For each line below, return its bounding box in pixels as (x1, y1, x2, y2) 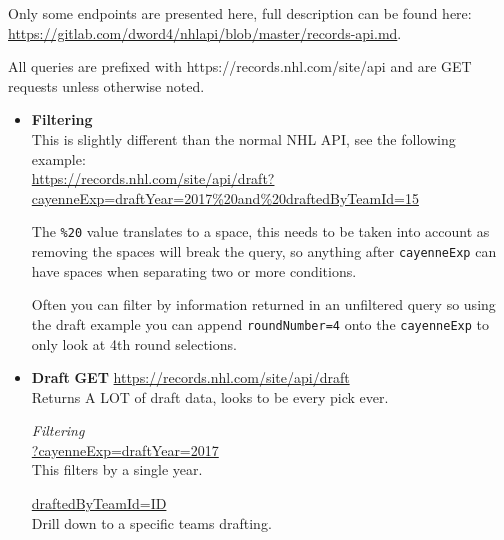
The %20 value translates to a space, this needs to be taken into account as (31, 221, 490, 242)
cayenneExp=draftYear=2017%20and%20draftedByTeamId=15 (31, 187, 419, 208)
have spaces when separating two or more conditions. (31, 260, 357, 281)
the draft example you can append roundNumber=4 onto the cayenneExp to (31, 313, 489, 334)
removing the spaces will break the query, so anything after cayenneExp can (31, 241, 497, 261)
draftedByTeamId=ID (31, 493, 167, 514)
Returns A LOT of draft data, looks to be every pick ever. (31, 386, 389, 407)
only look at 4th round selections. (31, 333, 237, 354)
